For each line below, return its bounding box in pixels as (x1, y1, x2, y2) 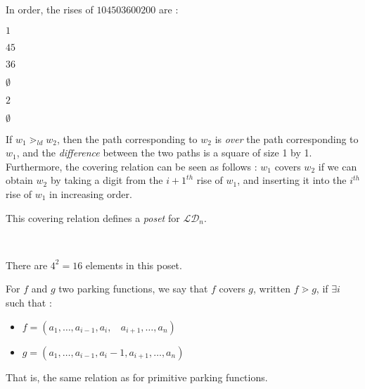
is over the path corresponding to (214, 131, 359, 146)
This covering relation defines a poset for (6, 210, 180, 225)
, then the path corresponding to (56, 131, 198, 146)
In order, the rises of (6, 2, 94, 16)
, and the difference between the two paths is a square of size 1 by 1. (16, 145, 312, 160)
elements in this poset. (85, 257, 182, 272)
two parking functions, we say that (58, 281, 208, 296)
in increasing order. (49, 186, 132, 201)
